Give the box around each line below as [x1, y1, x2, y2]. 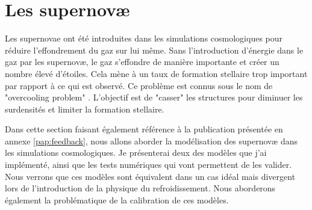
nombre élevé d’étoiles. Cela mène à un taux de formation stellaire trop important [5, 67, 308, 79]
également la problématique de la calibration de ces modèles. [5, 193, 229, 206]
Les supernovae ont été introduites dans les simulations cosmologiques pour [5, 32, 283, 45]
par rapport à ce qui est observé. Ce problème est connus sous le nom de [5, 79, 273, 91]
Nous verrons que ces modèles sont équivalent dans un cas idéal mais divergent [5, 170, 296, 182]
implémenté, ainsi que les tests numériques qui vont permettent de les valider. [5, 158, 292, 171]
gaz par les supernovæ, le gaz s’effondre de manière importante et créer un [5, 55, 279, 68]
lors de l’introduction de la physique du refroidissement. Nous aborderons [5, 182, 276, 194]
